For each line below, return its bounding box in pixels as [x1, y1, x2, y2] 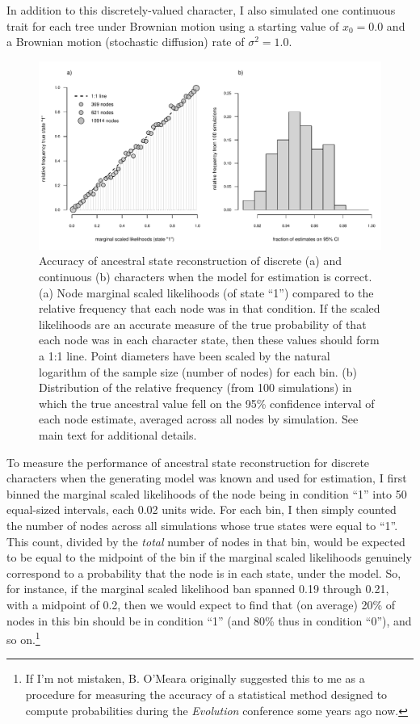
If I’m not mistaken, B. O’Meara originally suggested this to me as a [25, 670, 365, 687]
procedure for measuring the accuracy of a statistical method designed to [25, 685, 388, 702]
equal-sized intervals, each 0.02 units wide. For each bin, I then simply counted [6, 501, 397, 518]
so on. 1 [6, 629, 40, 647]
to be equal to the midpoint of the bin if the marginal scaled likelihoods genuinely [6, 549, 412, 566]
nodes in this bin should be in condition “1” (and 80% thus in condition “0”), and [6, 612, 412, 629]
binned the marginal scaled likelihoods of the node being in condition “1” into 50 [6, 485, 407, 502]
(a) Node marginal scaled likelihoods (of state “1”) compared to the [39, 284, 374, 301]
